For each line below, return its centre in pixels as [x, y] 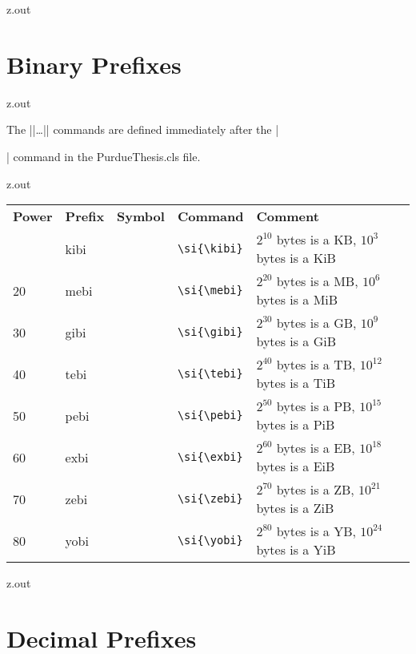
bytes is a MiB [297, 300]
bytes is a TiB [296, 383]
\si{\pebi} [210, 416]
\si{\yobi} [210, 541]
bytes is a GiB [296, 341]
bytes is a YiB [296, 550]
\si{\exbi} [210, 457]
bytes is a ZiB [295, 508]
